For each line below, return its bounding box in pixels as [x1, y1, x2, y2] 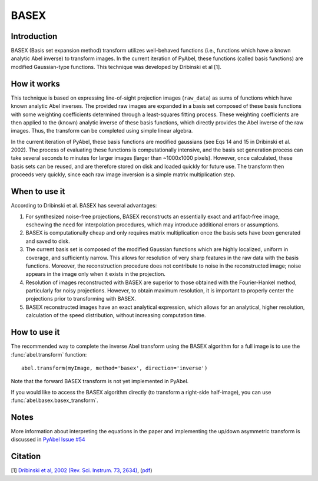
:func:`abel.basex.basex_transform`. [11, 397, 98, 404]
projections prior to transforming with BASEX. [25, 295, 137, 302]
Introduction [11, 31, 58, 41]
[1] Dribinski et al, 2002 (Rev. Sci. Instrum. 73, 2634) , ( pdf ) [11, 467, 153, 474]
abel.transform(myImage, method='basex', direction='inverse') [21, 364, 208, 371]
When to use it [11, 186, 65, 197]
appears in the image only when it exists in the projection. [25, 271, 166, 278]
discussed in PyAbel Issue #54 [11, 436, 85, 443]
